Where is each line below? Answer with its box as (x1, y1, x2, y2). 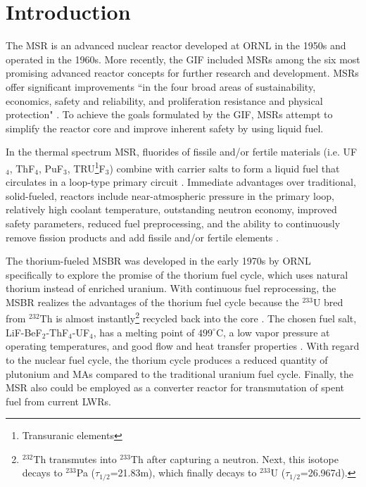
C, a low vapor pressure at (215, 324, 330, 339)
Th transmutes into (33, 451, 117, 466)
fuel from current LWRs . (6, 393, 111, 408)
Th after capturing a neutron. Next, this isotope (130, 451, 339, 466)
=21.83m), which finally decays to (110, 465, 257, 480)
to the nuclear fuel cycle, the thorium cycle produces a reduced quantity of (6, 352, 328, 367)
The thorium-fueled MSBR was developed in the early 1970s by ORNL (6, 253, 311, 268)
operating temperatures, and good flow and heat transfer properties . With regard (6, 339, 360, 353)
